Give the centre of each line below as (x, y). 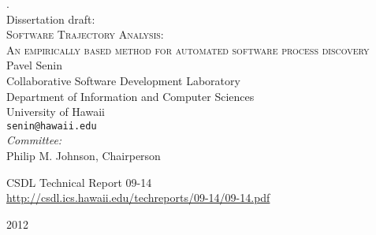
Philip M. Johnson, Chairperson (84, 155)
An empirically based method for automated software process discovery (188, 49)
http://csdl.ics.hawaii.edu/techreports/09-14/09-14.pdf (138, 198)
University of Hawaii (56, 112)
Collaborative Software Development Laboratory (123, 80)
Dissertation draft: (51, 19)
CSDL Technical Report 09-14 (79, 182)
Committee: (34, 140)
